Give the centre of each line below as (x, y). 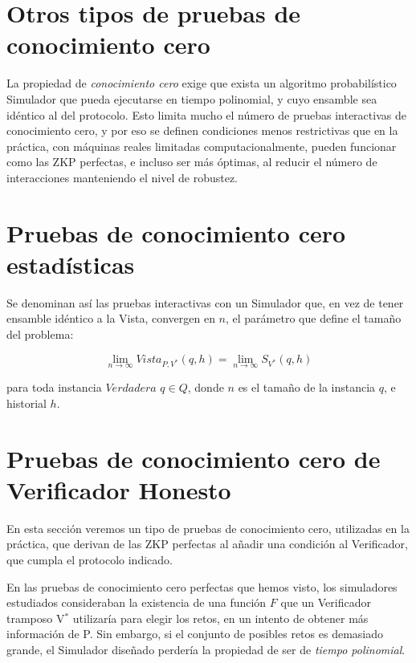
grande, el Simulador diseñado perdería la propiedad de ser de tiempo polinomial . (206, 649)
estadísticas (71, 264)
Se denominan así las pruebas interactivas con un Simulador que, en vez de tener (205, 302)
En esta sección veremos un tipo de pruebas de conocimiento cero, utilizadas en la (208, 528)
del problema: (40, 334)
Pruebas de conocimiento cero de (194, 458)
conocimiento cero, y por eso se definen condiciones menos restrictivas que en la (202, 130)
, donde (206, 387)
